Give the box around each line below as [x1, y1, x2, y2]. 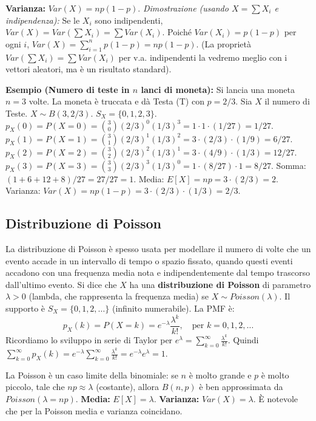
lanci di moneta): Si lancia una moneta [141, 83, 295, 95]
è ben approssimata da [199, 380, 283, 393]
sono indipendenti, [95, 13, 163, 26]
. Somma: [271, 159, 306, 171]
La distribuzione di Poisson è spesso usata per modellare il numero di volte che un [5, 242, 311, 255]
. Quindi [227, 334, 259, 346]
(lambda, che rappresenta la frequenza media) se [29, 290, 209, 303]
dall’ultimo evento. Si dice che [5, 278, 117, 290]
